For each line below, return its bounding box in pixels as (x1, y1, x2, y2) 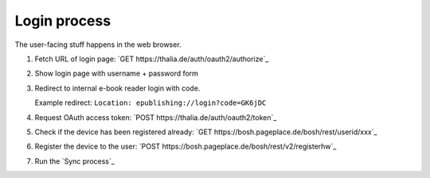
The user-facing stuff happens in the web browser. (14, 40, 182, 49)
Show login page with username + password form (34, 68, 199, 79)
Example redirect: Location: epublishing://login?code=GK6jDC (34, 98, 267, 107)
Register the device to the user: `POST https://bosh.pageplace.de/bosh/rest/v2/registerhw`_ (34, 141, 337, 151)
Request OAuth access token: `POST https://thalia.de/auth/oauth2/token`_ (34, 112, 277, 122)
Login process (14, 12, 111, 29)
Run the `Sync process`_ (34, 156, 115, 166)
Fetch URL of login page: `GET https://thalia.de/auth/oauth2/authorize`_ (34, 54, 269, 64)
